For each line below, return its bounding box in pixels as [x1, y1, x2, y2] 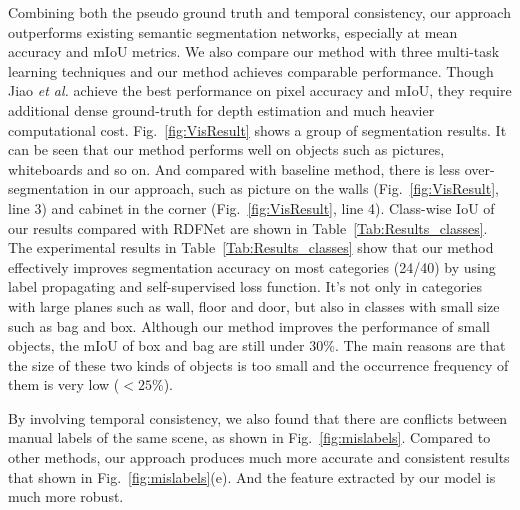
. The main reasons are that [334, 335, 506, 356]
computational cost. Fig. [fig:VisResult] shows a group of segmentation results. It [8, 119, 507, 140]
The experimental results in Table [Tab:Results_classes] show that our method [8, 237, 494, 258]
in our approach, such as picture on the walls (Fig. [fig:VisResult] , [93, 178, 499, 199]
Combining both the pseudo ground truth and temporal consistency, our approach [8, 2, 511, 22]
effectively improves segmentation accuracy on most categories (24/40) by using [8, 256, 496, 277]
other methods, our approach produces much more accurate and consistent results [8, 447, 510, 468]
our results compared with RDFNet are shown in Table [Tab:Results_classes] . [8, 217, 488, 238]
